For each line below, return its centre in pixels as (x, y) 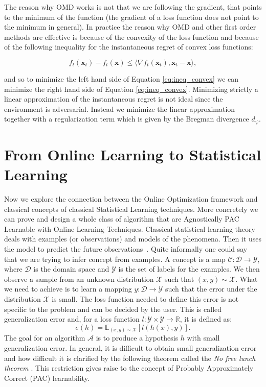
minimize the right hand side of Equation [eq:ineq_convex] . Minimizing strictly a (131, 89)
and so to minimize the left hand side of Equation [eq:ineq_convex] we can (121, 78)
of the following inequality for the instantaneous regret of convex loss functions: (129, 47)
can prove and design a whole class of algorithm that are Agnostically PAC (122, 219)
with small (203, 338)
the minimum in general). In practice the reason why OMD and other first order (130, 27)
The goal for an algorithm (45, 338)
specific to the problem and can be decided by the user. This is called (113, 309)
